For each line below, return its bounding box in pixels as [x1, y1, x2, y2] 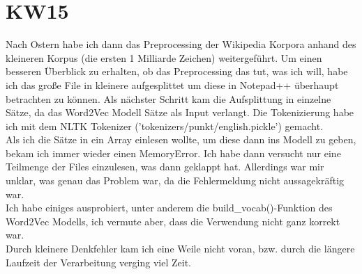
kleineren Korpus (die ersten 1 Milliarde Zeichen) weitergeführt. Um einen [6, 50, 322, 65]
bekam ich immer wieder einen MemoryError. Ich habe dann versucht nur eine [6, 145, 341, 160]
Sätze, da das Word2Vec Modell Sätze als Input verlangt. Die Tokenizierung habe [6, 105, 354, 120]
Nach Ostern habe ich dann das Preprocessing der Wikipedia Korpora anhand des [6, 37, 356, 51]
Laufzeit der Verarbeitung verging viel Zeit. [6, 255, 191, 269]
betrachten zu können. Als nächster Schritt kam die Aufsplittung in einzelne [6, 91, 331, 106]
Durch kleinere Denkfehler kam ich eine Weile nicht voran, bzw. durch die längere [6, 241, 355, 256]
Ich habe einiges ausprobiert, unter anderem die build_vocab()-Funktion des [6, 200, 333, 215]
